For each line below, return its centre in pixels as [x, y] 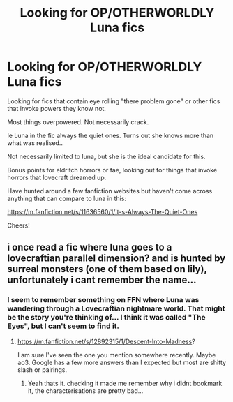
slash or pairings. [42, 370]
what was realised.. [35, 143]
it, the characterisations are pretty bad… [85, 390]
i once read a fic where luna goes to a [90, 247]
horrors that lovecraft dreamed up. [57, 177]
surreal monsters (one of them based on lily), [107, 269]
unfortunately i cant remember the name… [102, 280]
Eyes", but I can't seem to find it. [63, 326]
